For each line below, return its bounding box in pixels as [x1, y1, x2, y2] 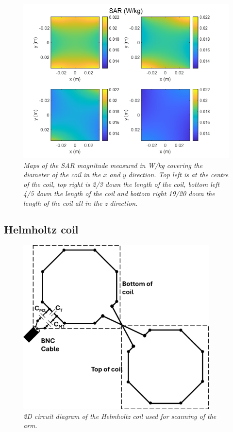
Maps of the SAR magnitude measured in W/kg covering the [23, 160, 203, 170]
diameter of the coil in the [23, 169, 101, 180]
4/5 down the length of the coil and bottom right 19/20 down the [23, 188, 215, 199]
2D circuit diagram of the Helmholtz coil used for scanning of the [23, 411, 216, 421]
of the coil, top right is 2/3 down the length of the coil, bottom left [23, 179, 220, 189]
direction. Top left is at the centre [128, 169, 229, 180]
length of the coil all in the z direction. [23, 198, 138, 208]
